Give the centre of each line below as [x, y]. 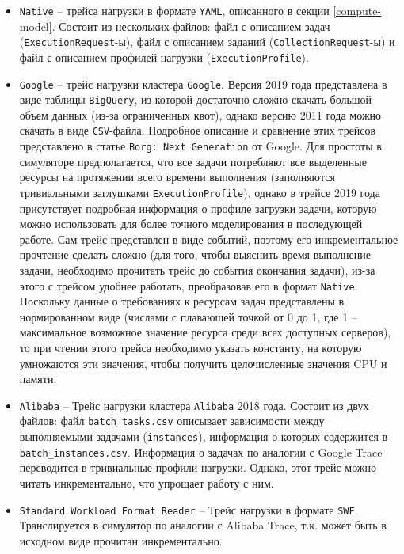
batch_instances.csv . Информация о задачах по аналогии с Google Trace [201, 452]
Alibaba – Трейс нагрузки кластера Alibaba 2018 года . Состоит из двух [194, 405]
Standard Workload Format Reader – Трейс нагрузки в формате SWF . [189, 509]
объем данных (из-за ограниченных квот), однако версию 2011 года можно [200, 114]
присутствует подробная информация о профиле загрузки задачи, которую [198, 208]
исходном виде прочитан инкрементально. [121, 540]
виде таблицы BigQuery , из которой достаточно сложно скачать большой [196, 99]
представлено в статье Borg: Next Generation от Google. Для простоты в [200, 146]
